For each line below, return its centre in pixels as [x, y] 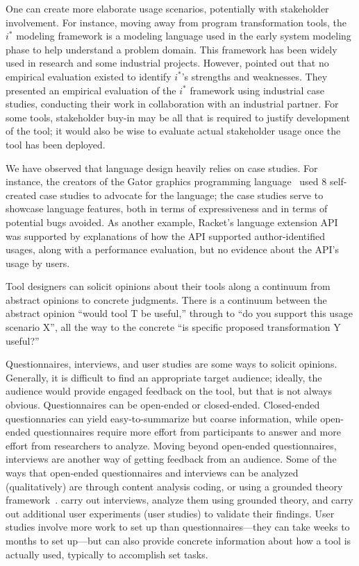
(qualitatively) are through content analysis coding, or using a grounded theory [174, 486]
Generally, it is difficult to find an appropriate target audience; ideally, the [164, 377]
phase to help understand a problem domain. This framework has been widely [172, 49]
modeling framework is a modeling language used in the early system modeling [184, 36]
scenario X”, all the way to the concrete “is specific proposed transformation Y [173, 327]
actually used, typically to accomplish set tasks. [107, 554]
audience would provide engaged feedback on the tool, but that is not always [169, 391]
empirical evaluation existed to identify [89, 76]
